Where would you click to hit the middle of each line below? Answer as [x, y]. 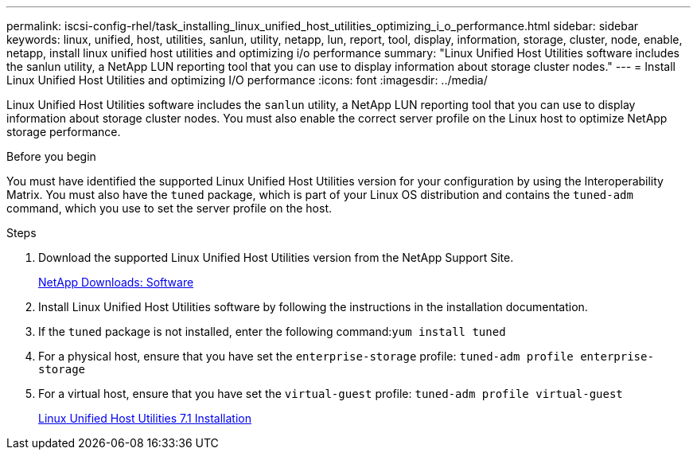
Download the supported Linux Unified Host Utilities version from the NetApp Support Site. [276, 257]
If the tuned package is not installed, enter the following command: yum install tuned [272, 331]
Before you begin [51, 156]
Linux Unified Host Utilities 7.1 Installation [145, 418]
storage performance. [64, 132]
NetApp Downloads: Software [116, 282]
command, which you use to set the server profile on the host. [169, 208]
